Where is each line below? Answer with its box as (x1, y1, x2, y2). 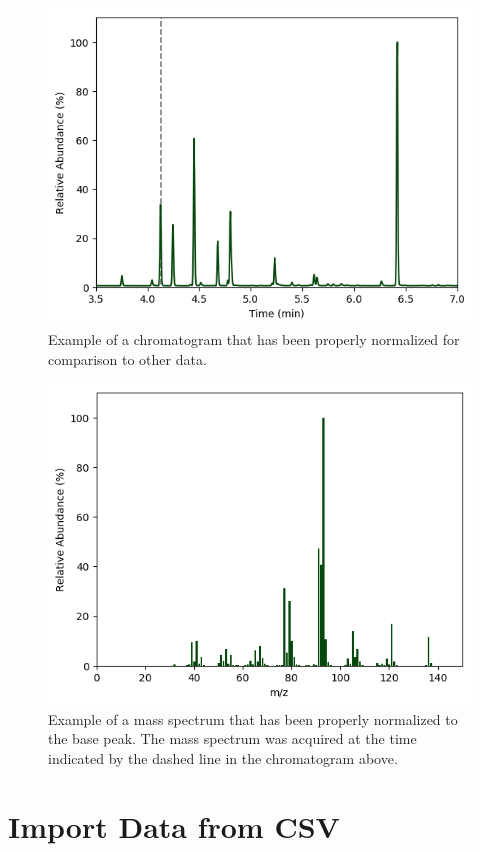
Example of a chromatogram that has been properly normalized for (48, 329, 460, 350)
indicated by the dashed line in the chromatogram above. (48, 747, 398, 768)
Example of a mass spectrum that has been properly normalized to (48, 708, 458, 729)
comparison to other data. (48, 348, 207, 369)
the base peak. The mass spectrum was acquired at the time (48, 728, 417, 749)
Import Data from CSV (8, 806, 340, 847)
